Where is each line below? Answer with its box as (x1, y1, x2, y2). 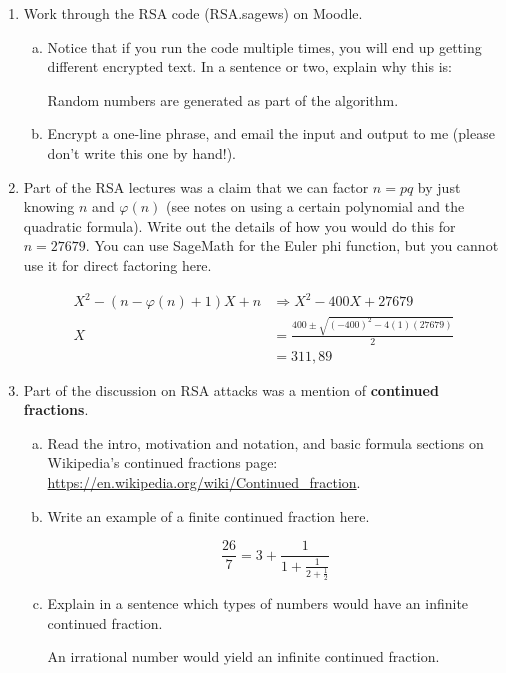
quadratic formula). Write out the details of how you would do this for (23, 215, 456, 236)
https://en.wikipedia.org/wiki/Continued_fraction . (47, 472, 361, 493)
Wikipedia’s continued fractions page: (47, 452, 278, 473)
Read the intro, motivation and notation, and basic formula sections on (47, 432, 484, 453)
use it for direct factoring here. (23, 254, 212, 275)
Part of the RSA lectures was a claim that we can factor (23, 176, 369, 197)
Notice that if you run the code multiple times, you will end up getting (47, 36, 482, 57)
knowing (23, 196, 75, 217)
